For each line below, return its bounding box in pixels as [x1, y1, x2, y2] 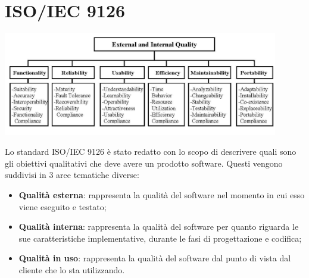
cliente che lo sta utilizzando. [18, 263, 125, 276]
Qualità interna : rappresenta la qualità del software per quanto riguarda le [18, 220, 299, 233]
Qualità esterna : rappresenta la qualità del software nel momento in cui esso [18, 189, 305, 201]
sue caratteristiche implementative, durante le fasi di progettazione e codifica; [18, 232, 302, 244]
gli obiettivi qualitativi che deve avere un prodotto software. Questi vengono [5, 157, 283, 169]
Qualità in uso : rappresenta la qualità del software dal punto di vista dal [18, 252, 291, 264]
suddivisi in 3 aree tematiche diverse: [5, 168, 139, 181]
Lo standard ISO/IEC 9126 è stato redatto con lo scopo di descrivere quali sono [5, 145, 296, 158]
